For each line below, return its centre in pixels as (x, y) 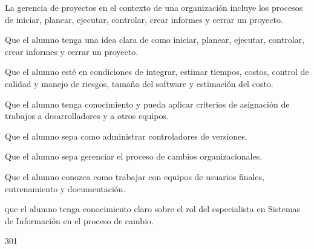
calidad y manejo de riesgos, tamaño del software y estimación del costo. (139, 83)
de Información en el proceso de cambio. (79, 220)
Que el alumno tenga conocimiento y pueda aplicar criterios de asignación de (147, 104)
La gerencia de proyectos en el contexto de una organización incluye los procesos (154, 7)
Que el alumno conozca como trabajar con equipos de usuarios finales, (135, 176)
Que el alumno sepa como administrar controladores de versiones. (126, 136)
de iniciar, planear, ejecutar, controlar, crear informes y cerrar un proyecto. (144, 19)
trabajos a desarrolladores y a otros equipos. (87, 116)
